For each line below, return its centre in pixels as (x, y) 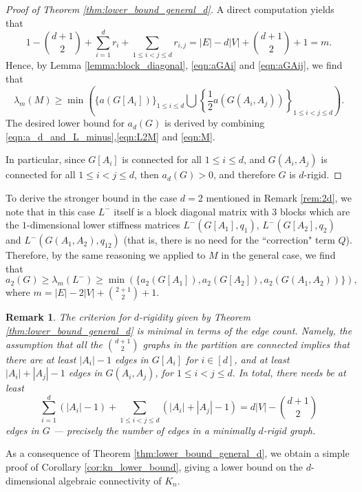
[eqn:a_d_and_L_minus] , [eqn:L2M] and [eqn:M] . (110, 136)
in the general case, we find (278, 255)
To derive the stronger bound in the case (92, 197)
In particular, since (45, 159)
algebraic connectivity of (110, 480)
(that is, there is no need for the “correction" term (229, 240)
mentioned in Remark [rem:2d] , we (279, 197)
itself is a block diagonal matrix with (191, 211)
